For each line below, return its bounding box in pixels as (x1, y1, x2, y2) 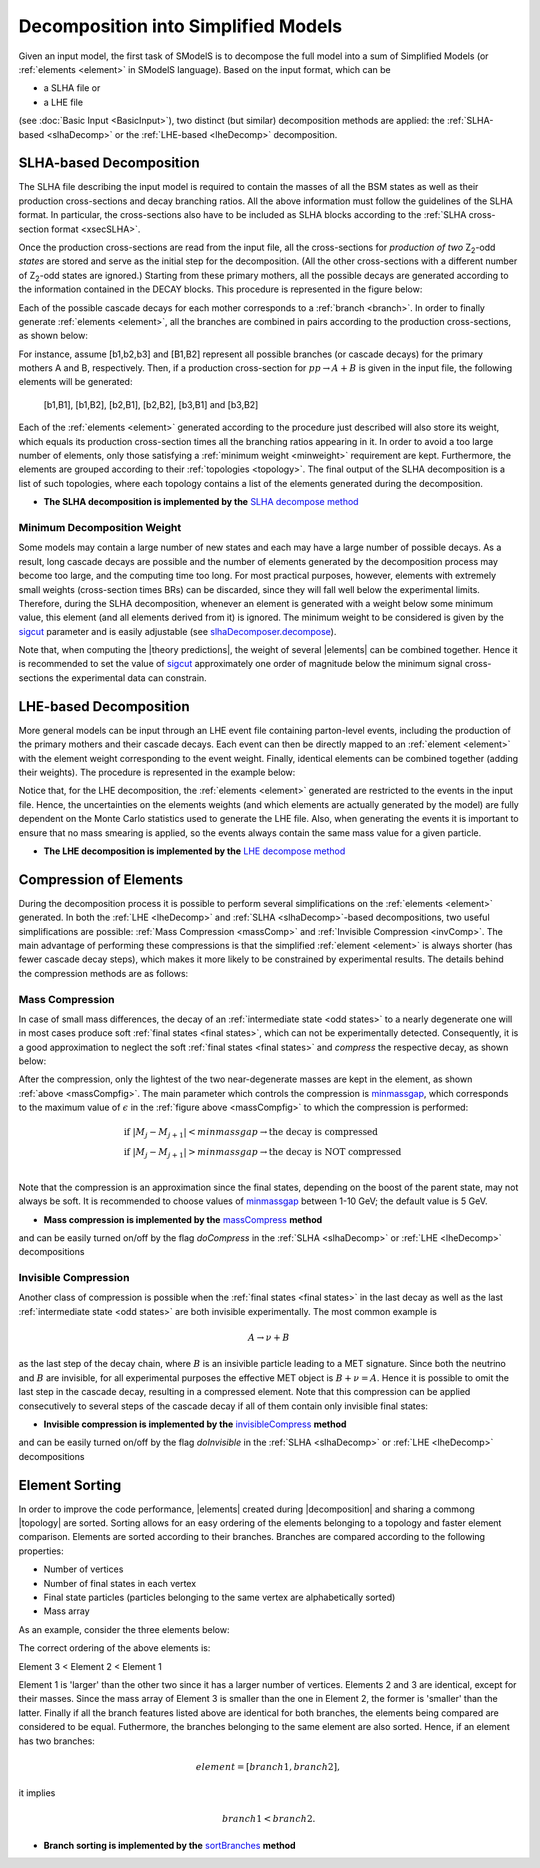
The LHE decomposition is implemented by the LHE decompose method (43, 845, 346, 857)
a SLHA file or (43, 82, 101, 94)
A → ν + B (248, 1332, 290, 1344)
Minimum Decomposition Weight (18, 520, 182, 534)
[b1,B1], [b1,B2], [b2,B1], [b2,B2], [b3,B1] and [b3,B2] (43, 398, 259, 410)
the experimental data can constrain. (55, 671, 207, 684)
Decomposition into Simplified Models (18, 15, 343, 37)
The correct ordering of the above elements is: (18, 1642, 211, 1654)
